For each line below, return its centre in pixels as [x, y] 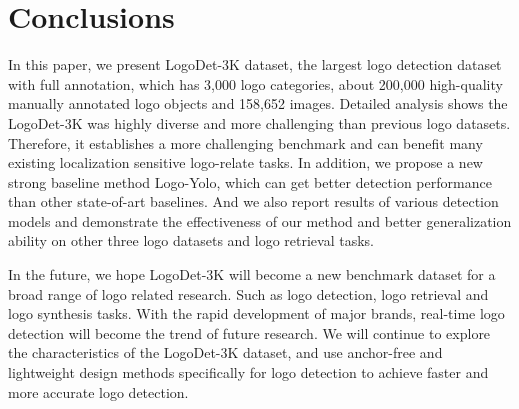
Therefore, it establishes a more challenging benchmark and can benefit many [245, 142]
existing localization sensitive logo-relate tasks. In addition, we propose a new [245, 162]
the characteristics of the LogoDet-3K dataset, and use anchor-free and [225, 352]
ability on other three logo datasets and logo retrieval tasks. [191, 240]
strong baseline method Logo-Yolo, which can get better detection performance [250, 181]
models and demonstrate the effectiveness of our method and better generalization [260, 220]
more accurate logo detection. [98, 391]
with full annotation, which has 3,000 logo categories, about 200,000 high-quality [255, 83]
